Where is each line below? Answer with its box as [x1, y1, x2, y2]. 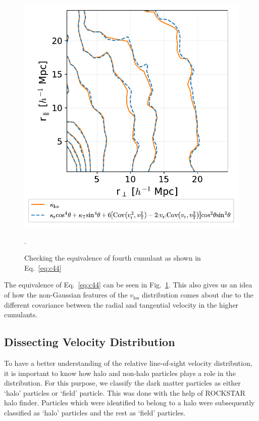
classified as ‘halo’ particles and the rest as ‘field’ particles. [4, 407, 186, 417]
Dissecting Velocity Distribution [4, 334, 175, 350]
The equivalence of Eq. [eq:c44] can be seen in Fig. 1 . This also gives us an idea [4, 279, 252, 290]
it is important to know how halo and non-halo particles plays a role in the [4, 367, 236, 378]
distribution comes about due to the [142, 289, 253, 300]
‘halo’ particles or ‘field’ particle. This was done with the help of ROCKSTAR [4, 387, 245, 398]
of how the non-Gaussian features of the [4, 289, 128, 300]
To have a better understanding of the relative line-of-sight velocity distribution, [4, 358, 252, 368]
